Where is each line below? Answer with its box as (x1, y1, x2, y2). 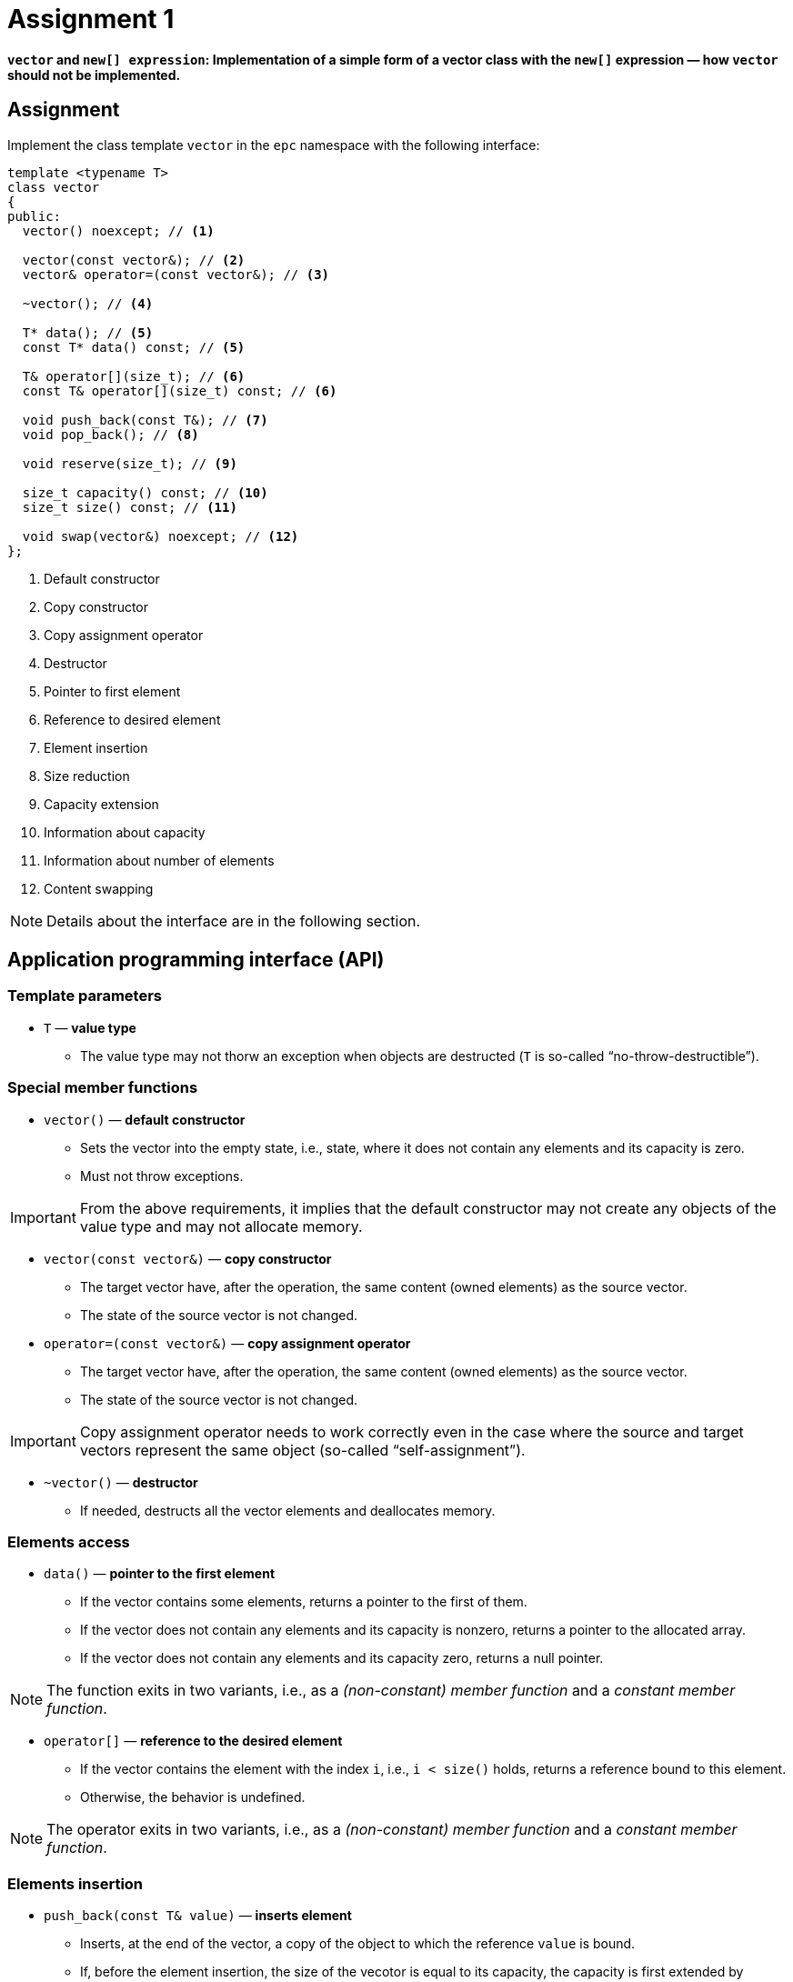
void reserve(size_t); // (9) (22, 455, 237, 471)
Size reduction (44, 767, 130, 784)
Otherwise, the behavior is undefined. (80, 1789, 306, 1806)
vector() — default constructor (44, 1111, 246, 1127)
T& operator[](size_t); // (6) (22, 368, 246, 384)
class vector (7, 179, 100, 195)
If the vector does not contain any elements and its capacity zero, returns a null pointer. (80, 1650, 604, 1667)
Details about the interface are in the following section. (46, 911, 421, 930)
